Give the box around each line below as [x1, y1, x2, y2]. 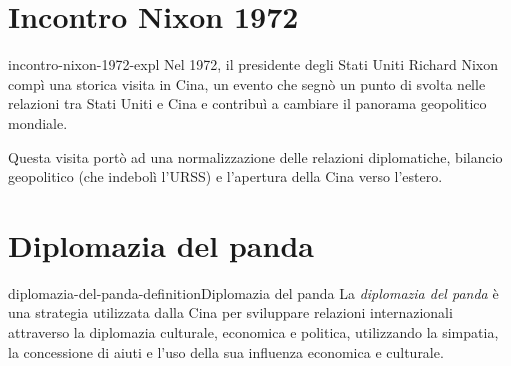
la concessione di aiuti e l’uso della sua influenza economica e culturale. [8, 341, 444, 362]
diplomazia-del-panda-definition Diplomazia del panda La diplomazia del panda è [8, 282, 499, 303]
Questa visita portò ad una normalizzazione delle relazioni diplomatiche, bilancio [8, 146, 503, 167]
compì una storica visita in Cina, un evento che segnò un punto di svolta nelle [8, 73, 486, 94]
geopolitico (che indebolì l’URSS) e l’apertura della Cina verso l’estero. [8, 166, 443, 187]
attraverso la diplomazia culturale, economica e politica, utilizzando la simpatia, [8, 322, 499, 342]
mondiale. [8, 112, 68, 133]
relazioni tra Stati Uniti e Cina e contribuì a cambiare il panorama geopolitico [8, 93, 487, 114]
